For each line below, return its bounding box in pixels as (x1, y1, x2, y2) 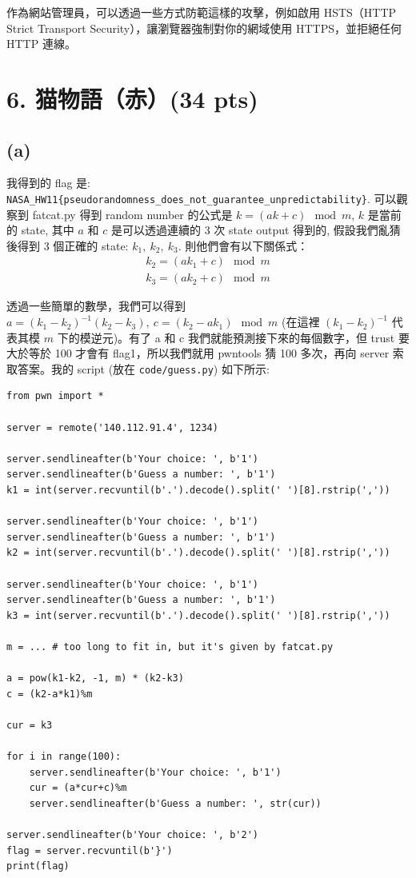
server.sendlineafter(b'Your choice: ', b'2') (6, 829, 258, 841)
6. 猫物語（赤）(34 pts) (6, 82, 258, 114)
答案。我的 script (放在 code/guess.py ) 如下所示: (17, 360, 270, 377)
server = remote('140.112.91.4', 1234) (6, 421, 218, 433)
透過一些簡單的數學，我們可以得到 (6, 297, 186, 314)
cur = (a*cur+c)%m (29, 782, 127, 794)
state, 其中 (21, 221, 74, 238)
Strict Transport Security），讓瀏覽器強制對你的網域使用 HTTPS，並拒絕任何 (6, 19, 402, 36)
